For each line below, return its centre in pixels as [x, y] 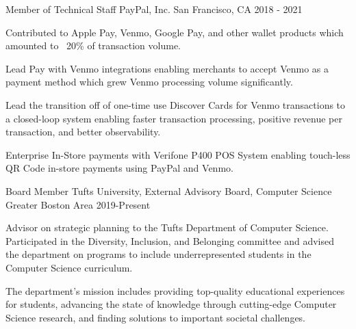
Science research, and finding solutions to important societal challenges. [156, 317]
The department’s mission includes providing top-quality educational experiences [175, 290]
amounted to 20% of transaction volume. [93, 45]
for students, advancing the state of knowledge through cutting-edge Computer [171, 304]
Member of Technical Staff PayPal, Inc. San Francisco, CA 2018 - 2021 [154, 9]
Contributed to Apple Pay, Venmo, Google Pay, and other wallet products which [175, 32]
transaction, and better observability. [83, 132]
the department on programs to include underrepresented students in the [158, 254]
